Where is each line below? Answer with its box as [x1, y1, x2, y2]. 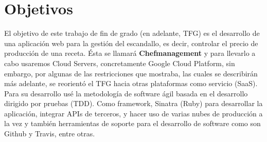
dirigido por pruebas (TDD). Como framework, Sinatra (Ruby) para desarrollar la [4, 98, 263, 109]
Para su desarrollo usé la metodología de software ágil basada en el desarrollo [4, 88, 248, 98]
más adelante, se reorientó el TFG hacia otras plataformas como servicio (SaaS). [4, 78, 258, 89]
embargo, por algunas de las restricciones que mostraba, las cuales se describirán [4, 68, 258, 78]
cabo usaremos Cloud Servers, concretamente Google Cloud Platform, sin [4, 57, 235, 68]
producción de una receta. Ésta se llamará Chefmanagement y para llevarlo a [4, 48, 256, 58]
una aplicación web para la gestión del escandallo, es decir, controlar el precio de [4, 37, 258, 48]
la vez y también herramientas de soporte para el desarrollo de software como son [4, 118, 261, 129]
